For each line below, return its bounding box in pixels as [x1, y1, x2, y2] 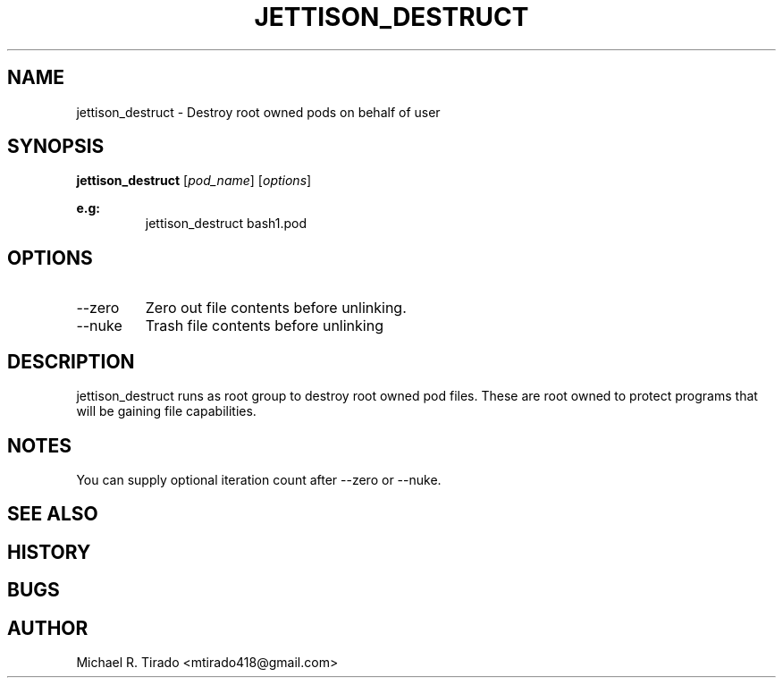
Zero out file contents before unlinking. [145, 299, 407, 317]
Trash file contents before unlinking [145, 317, 383, 335]
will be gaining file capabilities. [76, 403, 257, 419]
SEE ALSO [7, 503, 98, 526]
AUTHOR [7, 616, 88, 639]
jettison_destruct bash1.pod [145, 216, 307, 232]
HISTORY [7, 540, 91, 563]
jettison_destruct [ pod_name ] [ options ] [76, 173, 312, 189]
